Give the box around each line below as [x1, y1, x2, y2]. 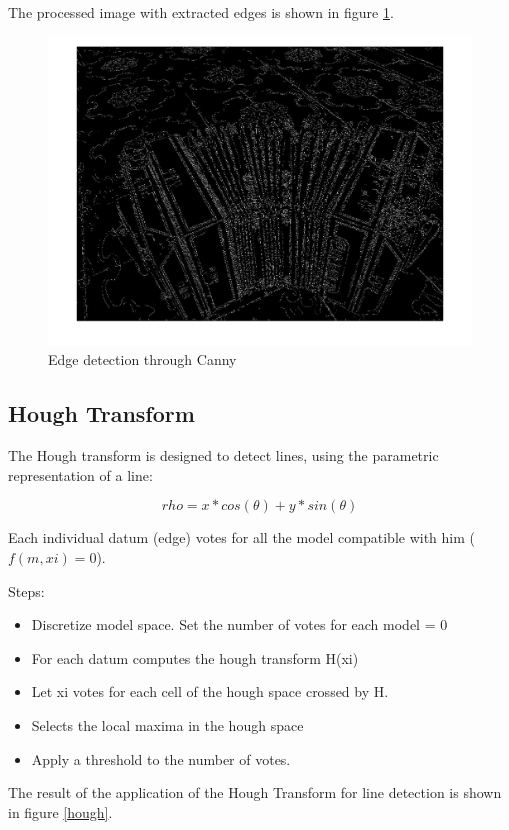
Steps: [8, 580, 45, 601]
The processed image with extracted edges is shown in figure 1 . [8, 2, 394, 22]
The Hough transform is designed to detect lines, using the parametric [8, 445, 439, 466]
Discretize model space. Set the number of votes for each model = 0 [31, 614, 448, 635]
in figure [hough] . [8, 801, 113, 822]
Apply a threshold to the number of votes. [31, 748, 291, 769]
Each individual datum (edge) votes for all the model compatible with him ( [8, 527, 475, 548]
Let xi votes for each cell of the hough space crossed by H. [31, 681, 389, 702]
